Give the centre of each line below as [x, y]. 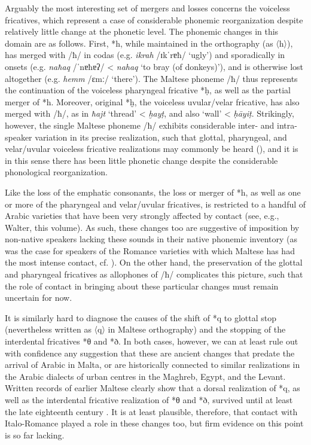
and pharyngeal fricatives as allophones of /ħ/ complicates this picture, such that [154, 274]
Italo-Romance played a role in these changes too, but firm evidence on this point [154, 423]
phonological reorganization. [57, 172]
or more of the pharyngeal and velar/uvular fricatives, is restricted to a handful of [155, 204]
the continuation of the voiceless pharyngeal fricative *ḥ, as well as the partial [148, 90]
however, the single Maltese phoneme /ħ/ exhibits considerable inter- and [140, 125]
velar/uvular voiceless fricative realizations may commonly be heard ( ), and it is [152, 149]
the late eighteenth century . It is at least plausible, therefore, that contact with [151, 411]
